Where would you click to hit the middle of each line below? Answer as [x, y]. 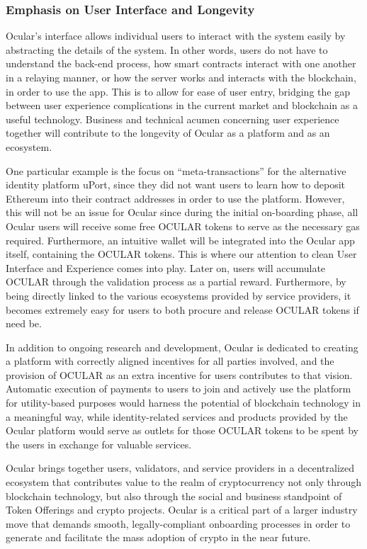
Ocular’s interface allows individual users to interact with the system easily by [176, 36]
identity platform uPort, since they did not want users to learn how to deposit [176, 185]
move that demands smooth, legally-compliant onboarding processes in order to [178, 523]
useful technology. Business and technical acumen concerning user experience [173, 119]
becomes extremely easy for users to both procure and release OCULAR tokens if [182, 309]
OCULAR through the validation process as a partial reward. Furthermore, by [176, 282]
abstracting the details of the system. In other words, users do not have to [167, 49]
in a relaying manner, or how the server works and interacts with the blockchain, [181, 77]
